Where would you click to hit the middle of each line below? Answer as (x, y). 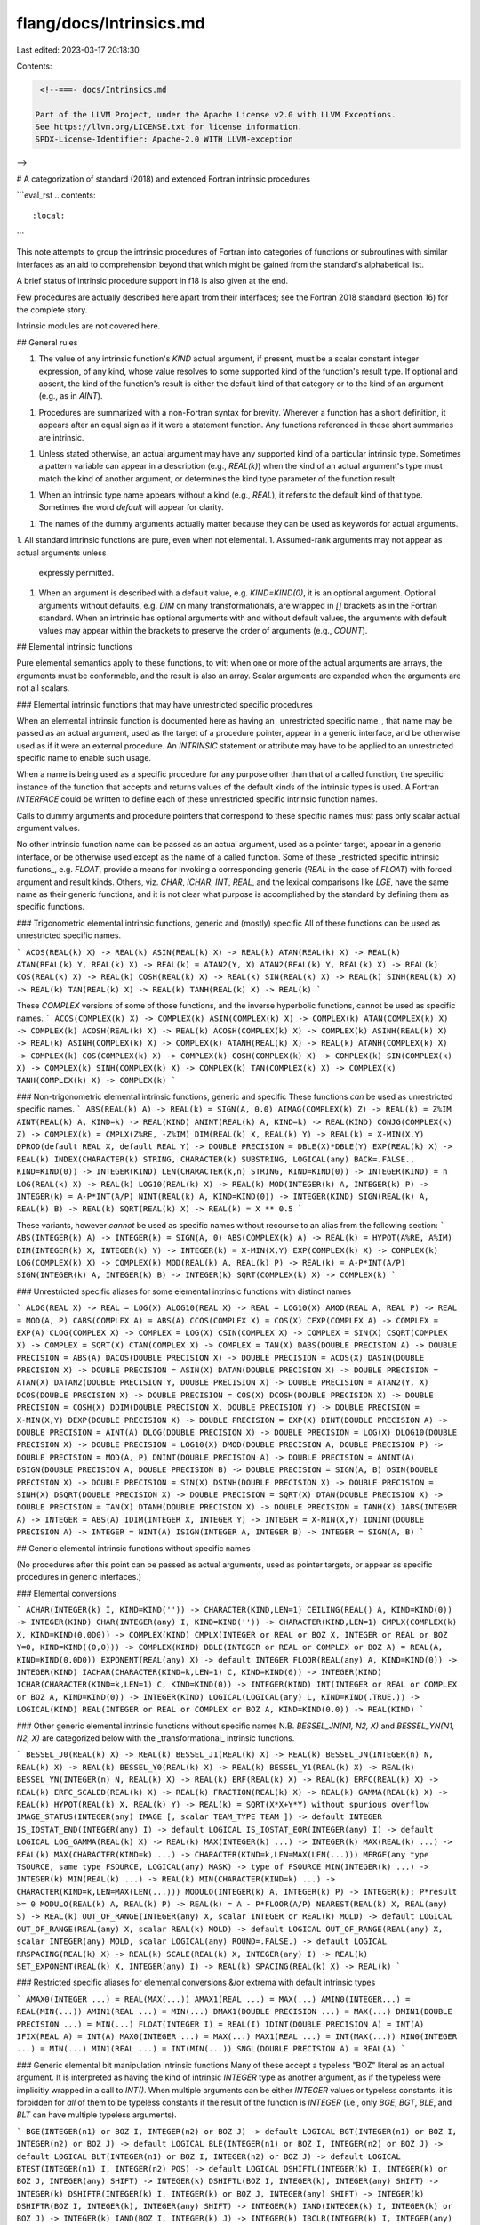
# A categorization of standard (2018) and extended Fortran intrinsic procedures (164, 179)
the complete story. (52, 309)
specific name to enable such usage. (84, 758)
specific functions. (50, 907)
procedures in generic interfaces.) (79, 1577)
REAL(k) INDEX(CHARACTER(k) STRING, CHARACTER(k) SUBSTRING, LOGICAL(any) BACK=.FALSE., (216, 1159)
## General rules (47, 342)
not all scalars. (43, 688)
